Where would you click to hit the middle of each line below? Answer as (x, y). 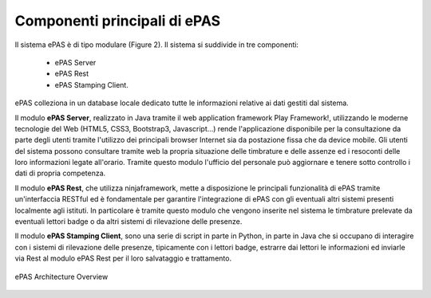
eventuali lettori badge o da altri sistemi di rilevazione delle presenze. (129, 222)
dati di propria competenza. (60, 173)
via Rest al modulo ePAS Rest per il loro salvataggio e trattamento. (123, 258)
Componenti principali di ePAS (118, 21)
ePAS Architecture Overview (61, 276)
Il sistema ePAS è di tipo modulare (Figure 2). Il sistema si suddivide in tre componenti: (157, 45)
